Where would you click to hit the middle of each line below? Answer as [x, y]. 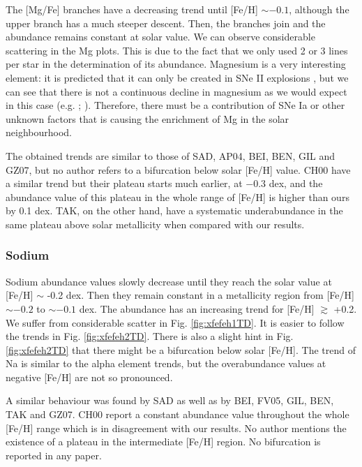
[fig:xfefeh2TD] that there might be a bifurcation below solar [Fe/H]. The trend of [181, 349]
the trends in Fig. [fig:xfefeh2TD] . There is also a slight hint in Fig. [150, 336]
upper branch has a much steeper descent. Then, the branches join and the [166, 23]
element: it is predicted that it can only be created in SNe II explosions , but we [177, 77]
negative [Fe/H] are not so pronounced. [89, 377]
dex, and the [296, 183]
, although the [319, 9]
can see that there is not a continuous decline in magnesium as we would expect [176, 91]
